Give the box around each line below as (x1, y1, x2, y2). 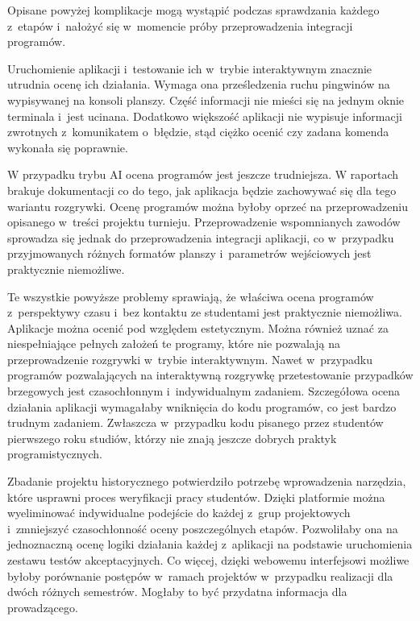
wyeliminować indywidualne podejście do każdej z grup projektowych (7, 504, 351, 521)
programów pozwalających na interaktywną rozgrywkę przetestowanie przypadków (7, 366, 414, 383)
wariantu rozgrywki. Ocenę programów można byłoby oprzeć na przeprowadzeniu (7, 197, 408, 214)
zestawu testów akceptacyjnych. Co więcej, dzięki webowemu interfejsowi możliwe (7, 552, 410, 568)
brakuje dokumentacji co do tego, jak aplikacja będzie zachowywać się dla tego (7, 181, 397, 198)
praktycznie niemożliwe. (7, 260, 125, 277)
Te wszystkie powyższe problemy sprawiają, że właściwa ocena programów (7, 288, 374, 304)
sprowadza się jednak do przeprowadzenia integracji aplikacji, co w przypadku (7, 229, 394, 246)
